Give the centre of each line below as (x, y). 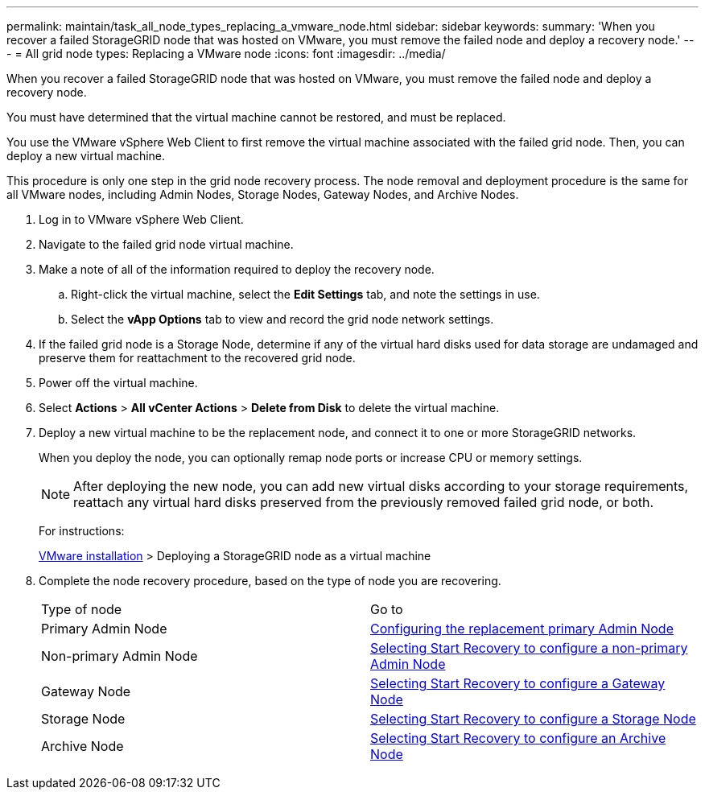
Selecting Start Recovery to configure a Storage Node (533, 719)
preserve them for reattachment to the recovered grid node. (197, 358)
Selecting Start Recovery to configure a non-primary (529, 648)
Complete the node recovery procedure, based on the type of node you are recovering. (270, 581)
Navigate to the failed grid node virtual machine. (166, 244)
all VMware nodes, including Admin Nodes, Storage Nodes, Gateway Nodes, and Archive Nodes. (263, 194)
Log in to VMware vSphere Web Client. (141, 219)
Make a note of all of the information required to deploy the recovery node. (237, 269)
